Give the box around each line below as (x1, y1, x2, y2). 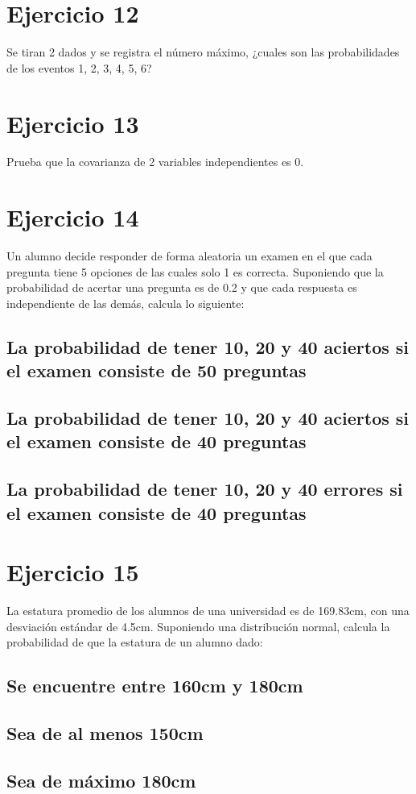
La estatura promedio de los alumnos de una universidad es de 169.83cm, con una (6, 602, 410, 619)
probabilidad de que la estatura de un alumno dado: (6, 634, 263, 651)
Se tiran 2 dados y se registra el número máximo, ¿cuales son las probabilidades (6, 44, 400, 60)
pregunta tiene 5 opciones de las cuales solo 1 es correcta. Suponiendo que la (6, 263, 384, 280)
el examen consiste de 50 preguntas (6, 358, 307, 383)
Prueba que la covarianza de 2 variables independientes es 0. (6, 153, 304, 170)
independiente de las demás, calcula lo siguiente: (6, 294, 245, 311)
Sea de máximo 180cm (6, 767, 196, 792)
